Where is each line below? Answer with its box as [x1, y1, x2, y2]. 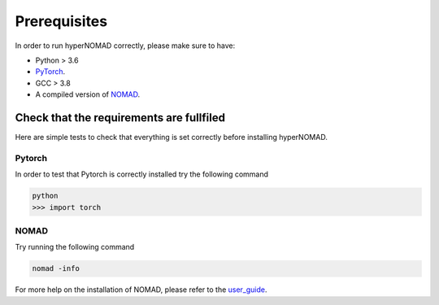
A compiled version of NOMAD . [35, 89, 141, 99]
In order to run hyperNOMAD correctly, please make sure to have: [15, 41, 236, 50]
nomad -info [32, 264, 80, 273]
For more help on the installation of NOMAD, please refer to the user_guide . [15, 285, 267, 294]
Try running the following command [15, 242, 135, 252]
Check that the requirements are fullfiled [15, 111, 225, 124]
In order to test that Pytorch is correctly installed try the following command [15, 169, 268, 179]
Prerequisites [15, 12, 108, 30]
